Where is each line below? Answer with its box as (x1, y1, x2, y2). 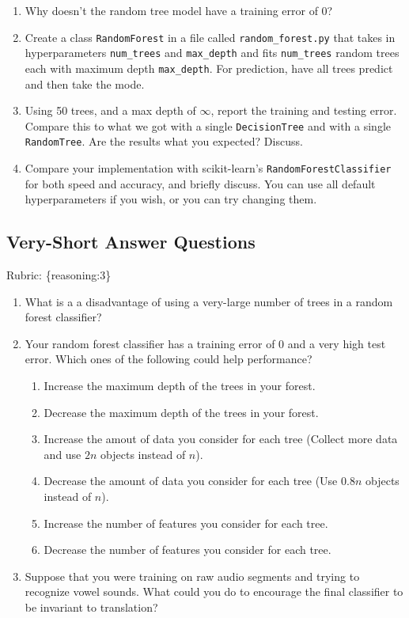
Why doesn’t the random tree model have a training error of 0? (25, 2, 333, 18)
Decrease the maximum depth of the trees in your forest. (44, 404, 319, 420)
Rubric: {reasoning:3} (6, 267, 112, 283)
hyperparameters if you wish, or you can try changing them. (25, 191, 317, 207)
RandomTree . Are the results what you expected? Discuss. (25, 133, 303, 150)
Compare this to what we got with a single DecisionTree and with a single (25, 117, 391, 134)
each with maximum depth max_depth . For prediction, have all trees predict (25, 59, 393, 76)
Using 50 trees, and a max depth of (25, 102, 196, 119)
